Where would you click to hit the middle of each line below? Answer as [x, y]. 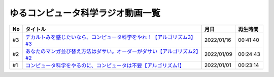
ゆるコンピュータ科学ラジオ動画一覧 [85, 13]
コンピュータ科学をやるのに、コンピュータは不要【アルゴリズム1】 [105, 65]
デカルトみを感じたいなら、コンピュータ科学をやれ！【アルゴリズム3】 [111, 37]
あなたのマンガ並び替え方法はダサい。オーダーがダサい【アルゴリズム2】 [112, 51]
